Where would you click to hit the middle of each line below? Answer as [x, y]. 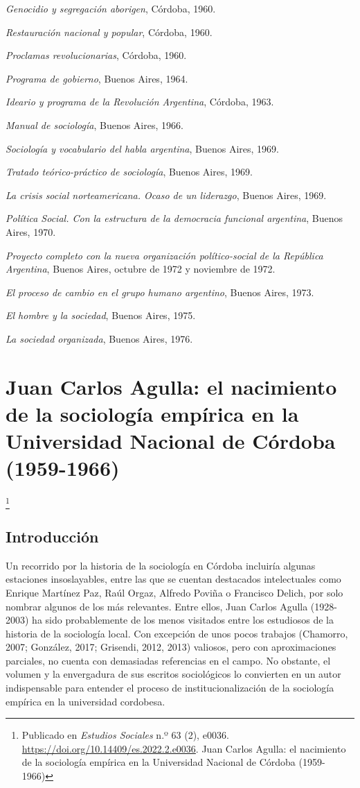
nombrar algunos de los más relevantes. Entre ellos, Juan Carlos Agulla [157, 606]
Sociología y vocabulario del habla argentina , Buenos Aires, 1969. [143, 148]
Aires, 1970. [31, 231]
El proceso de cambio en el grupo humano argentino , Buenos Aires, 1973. [160, 292]
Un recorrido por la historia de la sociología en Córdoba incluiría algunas [161, 565]
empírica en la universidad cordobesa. [85, 701]
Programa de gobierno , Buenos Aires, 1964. [97, 78]
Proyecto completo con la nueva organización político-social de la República [164, 255]
